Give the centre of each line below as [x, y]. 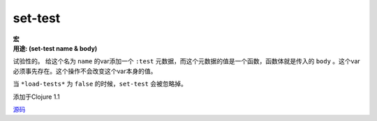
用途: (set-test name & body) [55, 48]
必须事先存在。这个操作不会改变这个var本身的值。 [85, 71]
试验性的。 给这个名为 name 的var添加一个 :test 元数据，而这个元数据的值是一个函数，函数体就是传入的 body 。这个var [187, 61]
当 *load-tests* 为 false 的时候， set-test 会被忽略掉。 [100, 84]
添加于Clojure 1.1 [37, 97]
